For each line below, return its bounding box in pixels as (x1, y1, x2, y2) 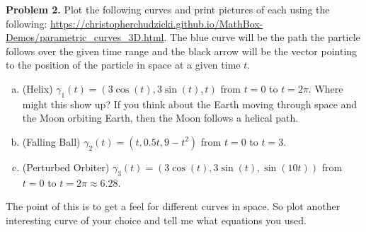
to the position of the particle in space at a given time (6, 57, 241, 72)
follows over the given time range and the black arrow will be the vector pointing (6, 43, 358, 58)
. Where (308, 81, 343, 95)
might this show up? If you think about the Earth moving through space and (22, 96, 358, 111)
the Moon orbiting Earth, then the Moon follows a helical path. (22, 110, 299, 125)
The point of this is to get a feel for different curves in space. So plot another (6, 199, 341, 214)
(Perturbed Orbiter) (22, 159, 110, 174)
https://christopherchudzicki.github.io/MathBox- (50, 16, 263, 30)
